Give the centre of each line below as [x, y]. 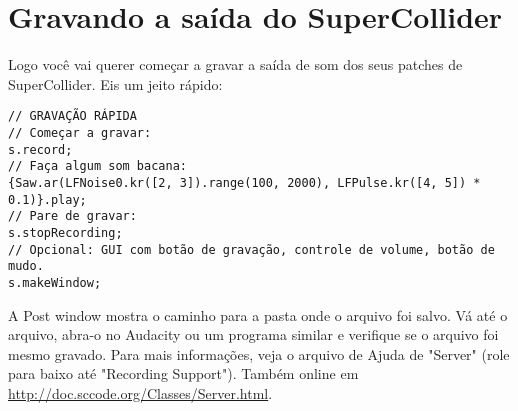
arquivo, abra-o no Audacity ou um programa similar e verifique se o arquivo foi [253, 334]
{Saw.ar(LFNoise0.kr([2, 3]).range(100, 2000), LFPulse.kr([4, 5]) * [244, 182]
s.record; [40, 149]
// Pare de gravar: [72, 216]
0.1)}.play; [47, 199]
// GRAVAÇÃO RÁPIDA [72, 116]
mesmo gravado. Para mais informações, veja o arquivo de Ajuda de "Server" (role [259, 353]
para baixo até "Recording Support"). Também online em [183, 373]
